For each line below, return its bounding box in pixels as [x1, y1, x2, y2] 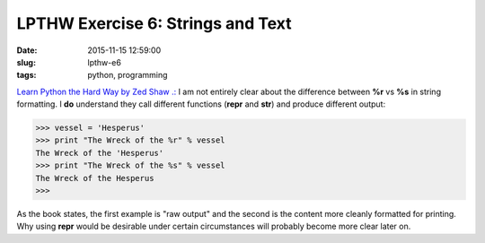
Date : [16, 45, 38, 56]
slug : [16, 56, 36, 67]
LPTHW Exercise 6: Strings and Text [16, 13, 292, 33]
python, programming [87, 70, 168, 81]
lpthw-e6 [87, 56, 121, 67]
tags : [16, 70, 37, 81]
